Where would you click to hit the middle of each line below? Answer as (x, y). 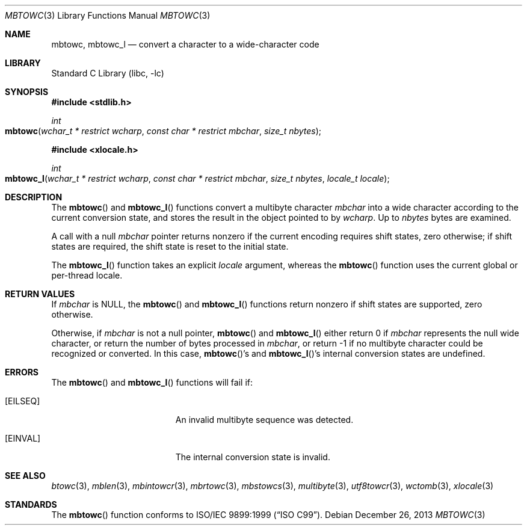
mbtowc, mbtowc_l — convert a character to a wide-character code (185, 44)
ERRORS (22, 372)
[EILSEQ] (23, 401)
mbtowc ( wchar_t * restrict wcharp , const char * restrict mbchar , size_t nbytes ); (163, 131)
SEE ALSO (25, 476)
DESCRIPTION (34, 197)
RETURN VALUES (40, 294)
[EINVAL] (23, 438)
